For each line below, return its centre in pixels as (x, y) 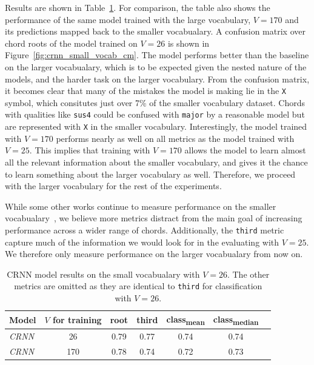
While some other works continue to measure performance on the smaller (141, 206)
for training (77, 319)
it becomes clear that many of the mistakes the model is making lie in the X (146, 91)
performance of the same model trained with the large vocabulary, (128, 19)
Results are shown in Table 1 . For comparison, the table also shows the (138, 7)
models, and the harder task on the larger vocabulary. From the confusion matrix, (157, 79)
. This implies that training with (90, 150)
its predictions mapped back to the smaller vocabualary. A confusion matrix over (155, 31)
